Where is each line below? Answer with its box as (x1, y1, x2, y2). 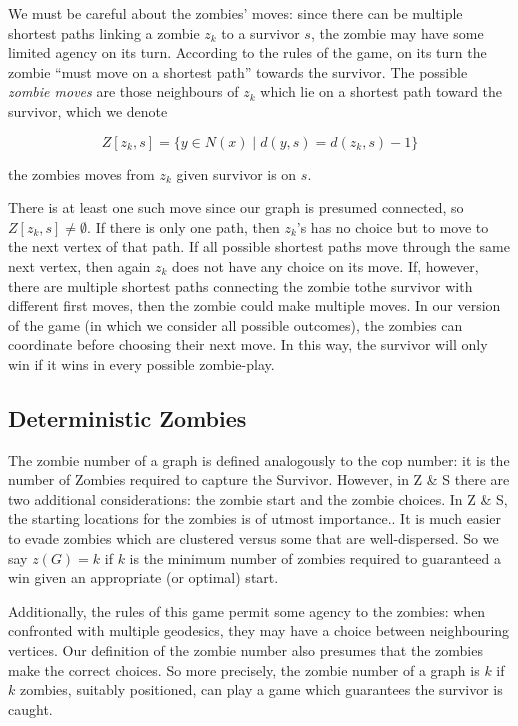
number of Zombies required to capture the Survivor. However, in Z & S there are (8, 469, 510, 490)
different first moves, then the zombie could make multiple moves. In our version (8, 295, 501, 316)
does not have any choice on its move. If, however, (172, 255, 479, 276)
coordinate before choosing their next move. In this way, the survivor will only (8, 334, 488, 355)
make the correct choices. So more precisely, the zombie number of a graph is (8, 659, 480, 680)
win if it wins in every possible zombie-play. (8, 353, 275, 374)
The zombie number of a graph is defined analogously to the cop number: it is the (8, 449, 510, 470)
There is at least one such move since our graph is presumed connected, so (8, 197, 464, 218)
